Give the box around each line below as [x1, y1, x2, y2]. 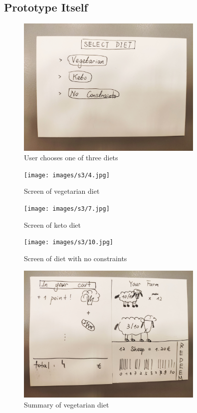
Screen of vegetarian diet [24, 186, 100, 196]
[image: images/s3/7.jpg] [24, 205, 110, 213]
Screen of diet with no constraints [24, 253, 127, 263]
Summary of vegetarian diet [24, 399, 109, 410]
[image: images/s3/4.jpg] [24, 171, 110, 179]
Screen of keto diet [24, 219, 81, 230]
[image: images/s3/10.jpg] [24, 239, 113, 246]
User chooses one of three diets [24, 152, 118, 163]
